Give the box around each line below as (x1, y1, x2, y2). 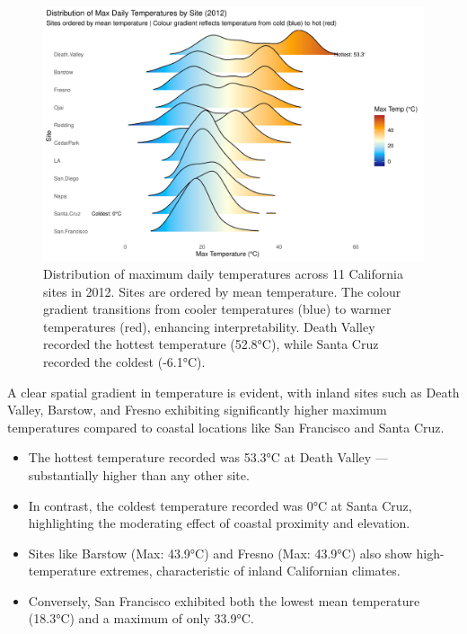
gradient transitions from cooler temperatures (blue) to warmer (43, 299, 392, 318)
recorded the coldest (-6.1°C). (43, 352, 206, 371)
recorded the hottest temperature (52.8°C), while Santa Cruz (43, 335, 379, 353)
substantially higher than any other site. (28, 465, 250, 484)
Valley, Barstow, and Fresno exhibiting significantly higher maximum (7, 400, 387, 419)
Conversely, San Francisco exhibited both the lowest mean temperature (28, 591, 420, 610)
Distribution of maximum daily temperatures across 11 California (43, 263, 403, 282)
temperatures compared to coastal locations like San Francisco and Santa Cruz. (7, 417, 445, 436)
